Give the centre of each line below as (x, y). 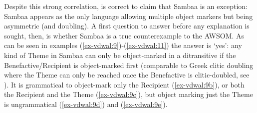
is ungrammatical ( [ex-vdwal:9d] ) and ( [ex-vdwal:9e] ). (86, 104)
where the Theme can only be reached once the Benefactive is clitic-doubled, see (127, 75)
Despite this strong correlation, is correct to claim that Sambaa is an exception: (126, 6)
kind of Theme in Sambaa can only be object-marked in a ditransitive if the (120, 55)
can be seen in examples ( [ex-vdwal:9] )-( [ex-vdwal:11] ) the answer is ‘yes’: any (123, 45)
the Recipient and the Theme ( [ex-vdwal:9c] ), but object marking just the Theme (128, 94)
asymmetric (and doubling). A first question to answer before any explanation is (127, 26)
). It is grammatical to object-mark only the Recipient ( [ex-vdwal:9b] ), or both (124, 84)
